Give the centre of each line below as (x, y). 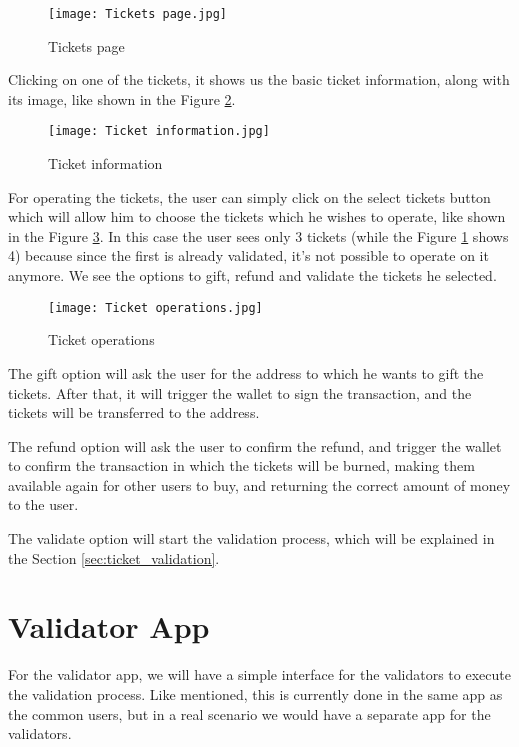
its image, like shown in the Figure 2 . (122, 98)
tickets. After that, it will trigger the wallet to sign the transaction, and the (240, 392)
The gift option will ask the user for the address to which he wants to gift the (246, 372)
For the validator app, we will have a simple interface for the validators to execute (259, 674)
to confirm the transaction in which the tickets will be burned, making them (241, 465)
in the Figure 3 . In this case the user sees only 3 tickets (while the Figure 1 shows (258, 235)
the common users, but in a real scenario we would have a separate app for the (249, 713)
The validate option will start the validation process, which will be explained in (251, 538)
